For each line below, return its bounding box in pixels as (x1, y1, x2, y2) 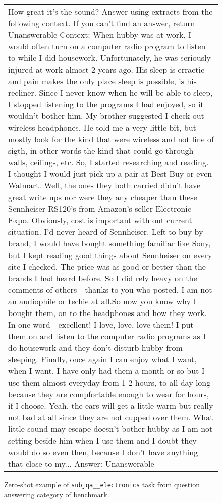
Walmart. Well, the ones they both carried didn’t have (8, 179, 201, 191)
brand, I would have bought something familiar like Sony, (8, 237, 211, 249)
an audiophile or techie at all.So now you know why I (8, 295, 196, 307)
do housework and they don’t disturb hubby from (8, 342, 183, 353)
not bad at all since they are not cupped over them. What (8, 411, 213, 423)
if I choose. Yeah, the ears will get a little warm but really (8, 400, 213, 411)
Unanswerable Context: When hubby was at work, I (8, 29, 191, 40)
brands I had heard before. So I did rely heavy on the (8, 272, 197, 284)
